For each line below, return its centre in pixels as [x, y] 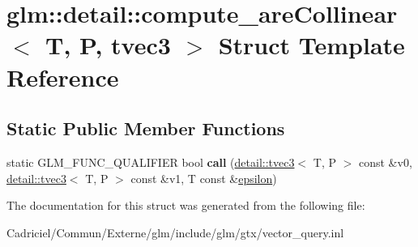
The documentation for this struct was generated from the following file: [186, 205]
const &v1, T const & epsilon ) [204, 178]
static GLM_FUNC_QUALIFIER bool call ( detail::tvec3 [151, 162]
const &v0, [385, 162]
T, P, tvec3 [108, 45]
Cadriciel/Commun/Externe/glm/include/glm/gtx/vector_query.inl [175, 232]
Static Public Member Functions [146, 128]
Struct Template [311, 45]
